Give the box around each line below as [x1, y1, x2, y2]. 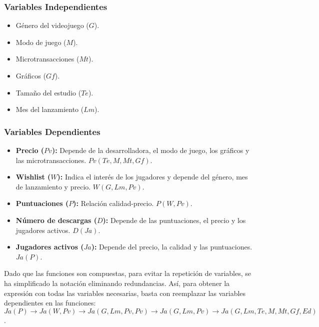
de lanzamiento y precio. [15, 181, 91, 191]
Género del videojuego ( [15, 20, 89, 30]
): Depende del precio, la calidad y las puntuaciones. [91, 241, 252, 252]
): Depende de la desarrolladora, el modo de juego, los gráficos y [51, 145, 249, 155]
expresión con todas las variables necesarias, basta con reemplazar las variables [4, 287, 246, 298]
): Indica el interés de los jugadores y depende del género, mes [57, 171, 248, 182]
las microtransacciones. [15, 154, 86, 165]
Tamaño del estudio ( [15, 87, 81, 97]
